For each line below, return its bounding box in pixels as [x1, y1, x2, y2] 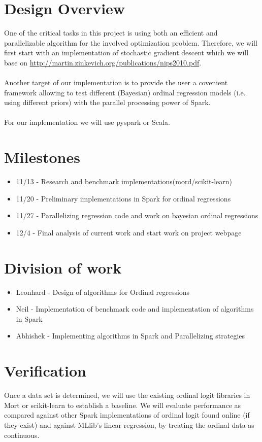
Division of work [4, 257, 122, 278]
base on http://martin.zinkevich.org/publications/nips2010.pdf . [4, 57, 202, 67]
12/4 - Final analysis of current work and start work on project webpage [16, 227, 242, 237]
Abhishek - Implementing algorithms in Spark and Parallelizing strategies [16, 330, 245, 341]
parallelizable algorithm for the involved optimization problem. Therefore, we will [4, 37, 257, 48]
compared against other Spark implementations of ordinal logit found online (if [4, 410, 250, 420]
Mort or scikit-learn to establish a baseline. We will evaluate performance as [4, 399, 241, 410]
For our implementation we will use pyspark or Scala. [4, 117, 170, 127]
